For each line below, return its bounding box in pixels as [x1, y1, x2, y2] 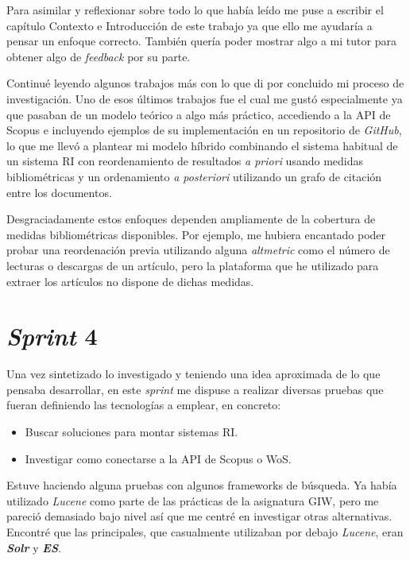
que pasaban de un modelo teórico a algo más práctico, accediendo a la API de [6, 106, 391, 122]
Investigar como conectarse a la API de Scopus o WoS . [25, 450, 292, 466]
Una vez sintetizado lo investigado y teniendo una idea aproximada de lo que [6, 366, 381, 382]
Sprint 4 [6, 319, 98, 353]
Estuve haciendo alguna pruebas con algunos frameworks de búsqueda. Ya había [6, 477, 397, 493]
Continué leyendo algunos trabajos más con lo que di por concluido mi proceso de [6, 75, 404, 91]
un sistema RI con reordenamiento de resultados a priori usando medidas [6, 153, 363, 169]
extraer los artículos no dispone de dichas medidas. [6, 273, 254, 289]
